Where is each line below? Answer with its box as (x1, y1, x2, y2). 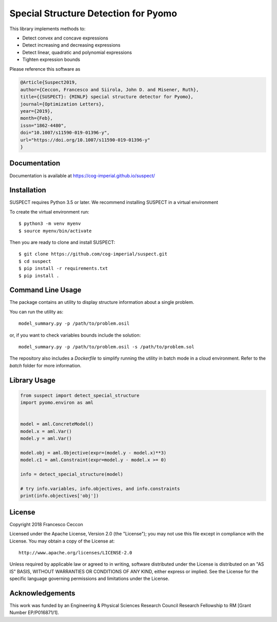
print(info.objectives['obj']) (20, 493, 100, 499)
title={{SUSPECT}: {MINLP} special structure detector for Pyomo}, (20, 94, 194, 100)
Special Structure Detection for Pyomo (9, 8, 177, 19)
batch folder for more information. (9, 362, 82, 368)
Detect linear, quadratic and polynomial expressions (22, 49, 132, 55)
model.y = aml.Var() (20, 436, 72, 442)
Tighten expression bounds (22, 56, 81, 63)
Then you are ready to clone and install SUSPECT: (9, 239, 115, 245)
